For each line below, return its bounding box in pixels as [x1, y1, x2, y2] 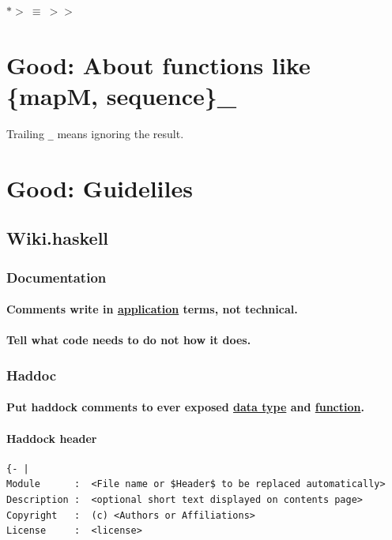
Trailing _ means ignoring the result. [6, 125, 184, 141]
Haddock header [6, 429, 97, 446]
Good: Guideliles [6, 171, 193, 204]
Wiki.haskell [6, 226, 109, 250]
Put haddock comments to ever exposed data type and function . [6, 399, 364, 415]
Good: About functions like [6, 48, 311, 81]
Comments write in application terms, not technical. [6, 301, 298, 317]
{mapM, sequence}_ [6, 79, 237, 111]
